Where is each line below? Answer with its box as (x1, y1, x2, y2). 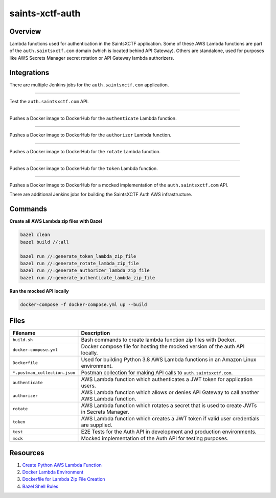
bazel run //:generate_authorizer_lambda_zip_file (20, 268, 150, 273)
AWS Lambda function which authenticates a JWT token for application (81, 376, 253, 383)
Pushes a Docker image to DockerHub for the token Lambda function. (9, 165, 158, 171)
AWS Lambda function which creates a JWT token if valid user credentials (81, 415, 260, 422)
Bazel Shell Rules (22, 483, 59, 489)
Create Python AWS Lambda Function (22, 462, 102, 468)
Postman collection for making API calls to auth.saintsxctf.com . (81, 369, 233, 376)
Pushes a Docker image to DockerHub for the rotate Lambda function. (9, 149, 161, 155)
